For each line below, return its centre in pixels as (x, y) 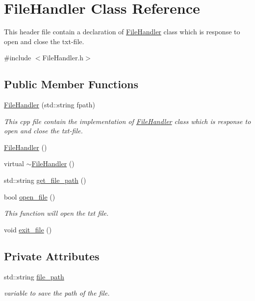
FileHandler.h (63, 58)
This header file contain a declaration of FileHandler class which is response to (122, 32)
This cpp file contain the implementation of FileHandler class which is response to (127, 121)
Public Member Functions (71, 84)
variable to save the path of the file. (57, 293)
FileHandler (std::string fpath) (50, 105)
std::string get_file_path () (45, 180)
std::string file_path (34, 276)
